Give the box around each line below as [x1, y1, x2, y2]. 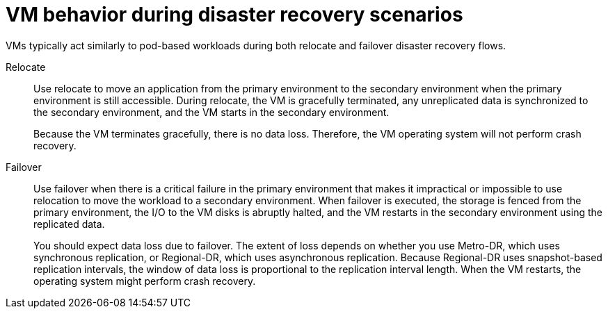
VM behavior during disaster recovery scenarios [6, 3, 463, 26]
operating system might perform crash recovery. [33, 274, 256, 287]
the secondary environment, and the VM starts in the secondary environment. [33, 106, 390, 118]
